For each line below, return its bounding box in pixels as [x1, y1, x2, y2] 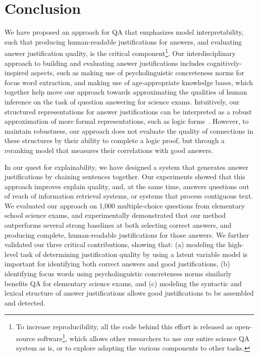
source [16, 333, 36, 343]
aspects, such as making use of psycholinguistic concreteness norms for [31, 67, 245, 78]
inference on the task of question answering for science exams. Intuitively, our [4, 96, 240, 106]
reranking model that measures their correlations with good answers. [4, 145, 213, 155]
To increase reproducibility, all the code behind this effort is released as [16, 321, 233, 332]
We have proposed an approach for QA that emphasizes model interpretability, [4, 27, 244, 37]
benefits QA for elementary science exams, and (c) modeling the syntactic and [4, 278, 242, 288]
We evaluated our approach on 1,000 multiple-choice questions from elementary [4, 200, 245, 210]
